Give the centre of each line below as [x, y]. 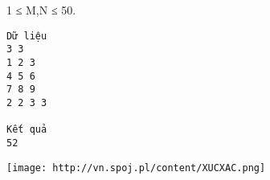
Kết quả [27, 130]
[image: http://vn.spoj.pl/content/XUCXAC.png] [136, 168]
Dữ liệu [27, 36]
